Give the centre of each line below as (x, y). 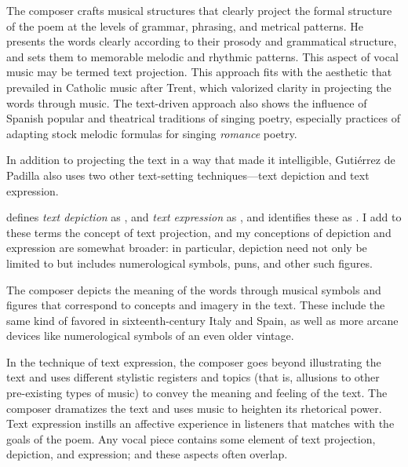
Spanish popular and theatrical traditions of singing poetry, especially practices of (203, 118)
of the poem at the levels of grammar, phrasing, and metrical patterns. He (185, 26)
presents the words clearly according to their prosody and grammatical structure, (202, 41)
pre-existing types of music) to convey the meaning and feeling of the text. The (197, 393)
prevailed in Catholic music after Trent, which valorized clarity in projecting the (199, 87)
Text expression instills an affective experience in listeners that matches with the (200, 423)
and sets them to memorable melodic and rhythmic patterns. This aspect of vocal (202, 56)
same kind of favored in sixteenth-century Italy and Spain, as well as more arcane (202, 320)
